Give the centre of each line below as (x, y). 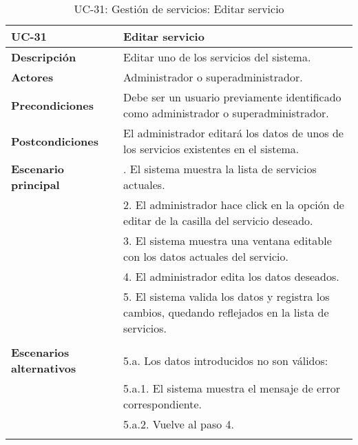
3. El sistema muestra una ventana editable (228, 240)
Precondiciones (52, 105)
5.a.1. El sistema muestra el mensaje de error (232, 388)
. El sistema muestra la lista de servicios (220, 169)
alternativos (44, 368)
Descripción (44, 57)
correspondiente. (163, 404)
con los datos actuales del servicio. (206, 256)
